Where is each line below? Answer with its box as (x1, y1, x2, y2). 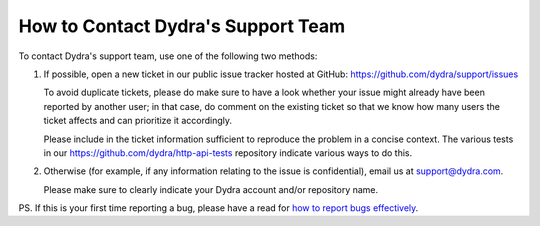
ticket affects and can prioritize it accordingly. (43, 115, 232, 127)
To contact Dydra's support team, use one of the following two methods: (18, 50, 318, 62)
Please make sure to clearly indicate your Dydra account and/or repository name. (43, 183, 379, 195)
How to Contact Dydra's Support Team (18, 15, 346, 37)
